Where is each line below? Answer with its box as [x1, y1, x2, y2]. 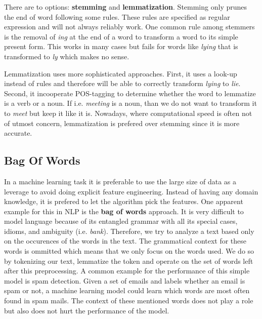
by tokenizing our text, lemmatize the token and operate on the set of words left [4, 255, 253, 266]
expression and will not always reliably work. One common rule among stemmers [4, 21, 255, 32]
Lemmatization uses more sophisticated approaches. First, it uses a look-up [4, 68, 237, 78]
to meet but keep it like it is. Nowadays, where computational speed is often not [4, 107, 252, 118]
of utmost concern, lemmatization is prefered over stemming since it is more [4, 117, 240, 128]
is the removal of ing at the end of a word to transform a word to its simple [4, 31, 238, 42]
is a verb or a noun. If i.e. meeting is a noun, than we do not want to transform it [4, 98, 257, 108]
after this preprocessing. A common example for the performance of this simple [4, 265, 250, 276]
